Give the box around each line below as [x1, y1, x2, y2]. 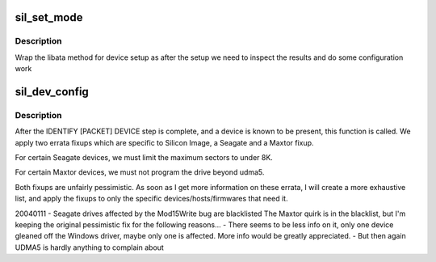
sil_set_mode [15, 11, 83, 24]
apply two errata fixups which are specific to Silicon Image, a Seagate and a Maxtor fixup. [15, 137, 314, 147]
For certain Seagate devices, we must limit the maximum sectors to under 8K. [15, 153, 274, 163]
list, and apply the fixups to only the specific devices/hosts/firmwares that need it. [15, 194, 288, 204]
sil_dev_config [15, 85, 89, 99]
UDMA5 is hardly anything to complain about [15, 243, 165, 252]
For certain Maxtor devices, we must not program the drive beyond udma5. [15, 167, 265, 177]
